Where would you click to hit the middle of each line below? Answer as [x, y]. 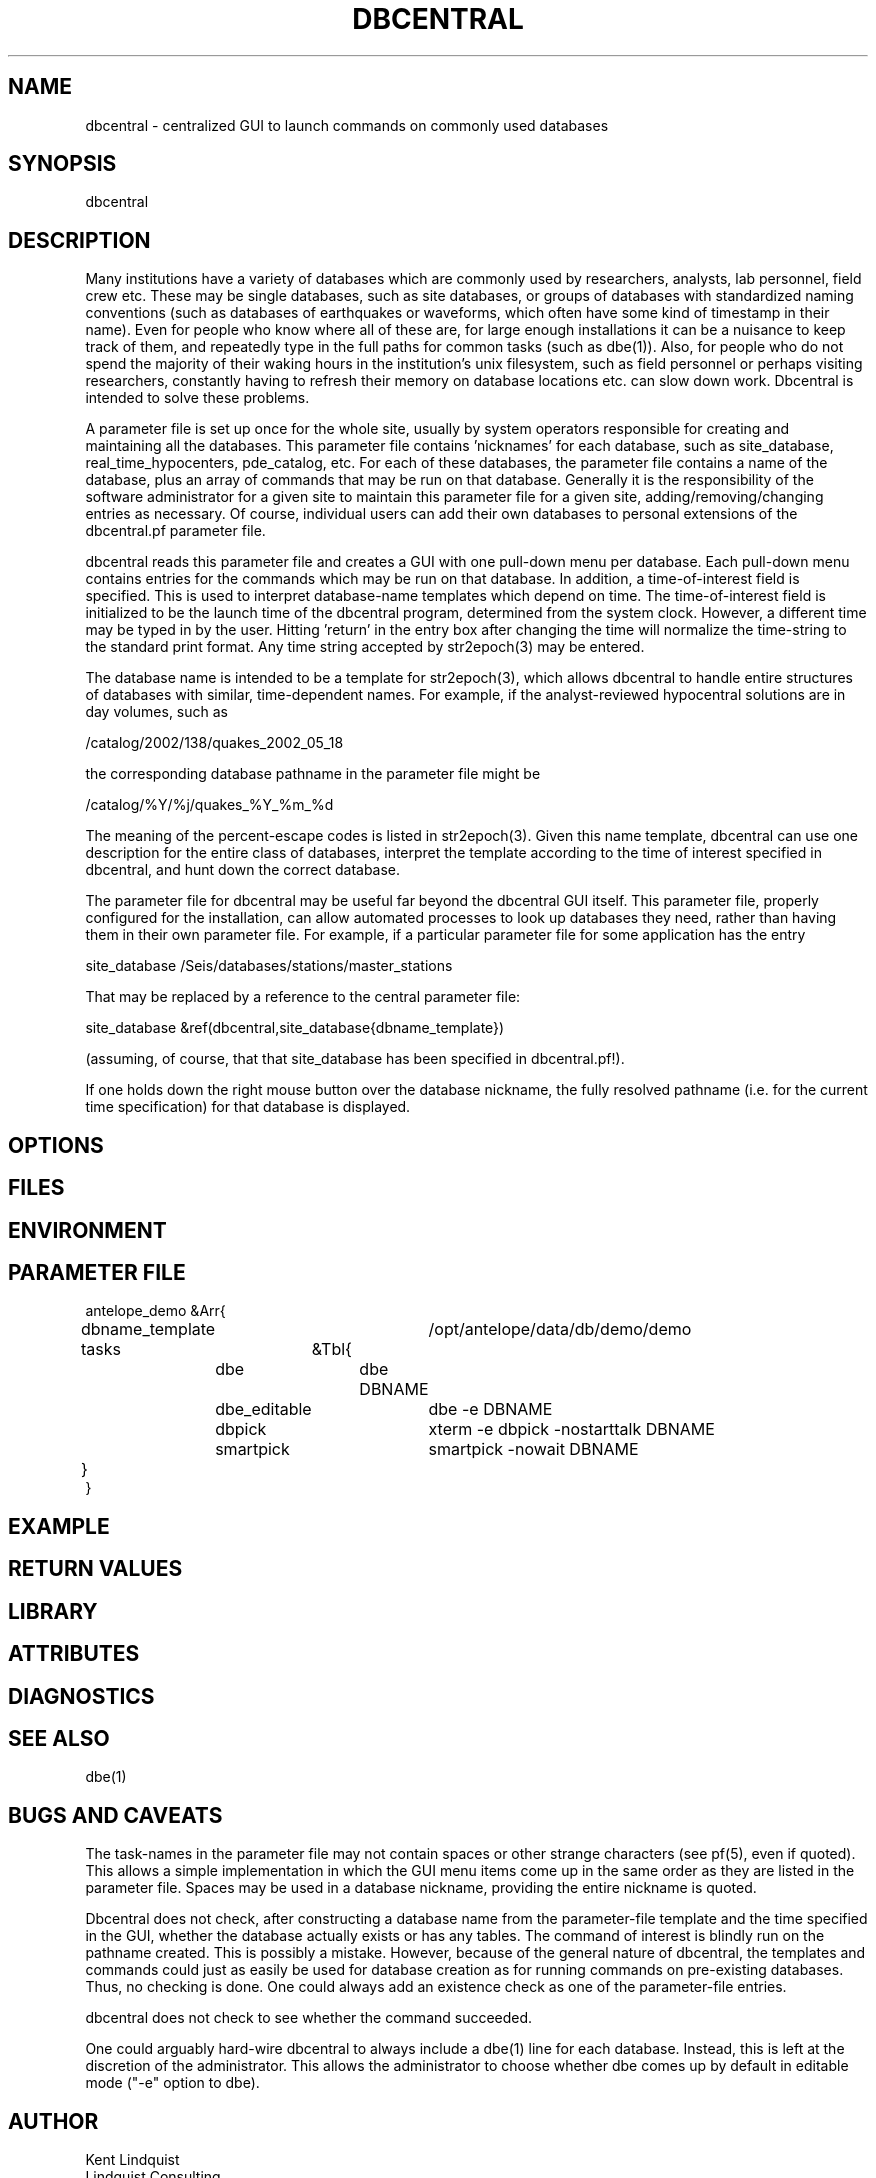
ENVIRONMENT [87, 1230]
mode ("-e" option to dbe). [172, 2083]
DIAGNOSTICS [81, 1696]
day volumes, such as [157, 712]
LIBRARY [53, 1611]
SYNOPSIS [62, 164]
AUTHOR [53, 2121]
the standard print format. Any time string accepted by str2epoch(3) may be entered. [365, 647]
